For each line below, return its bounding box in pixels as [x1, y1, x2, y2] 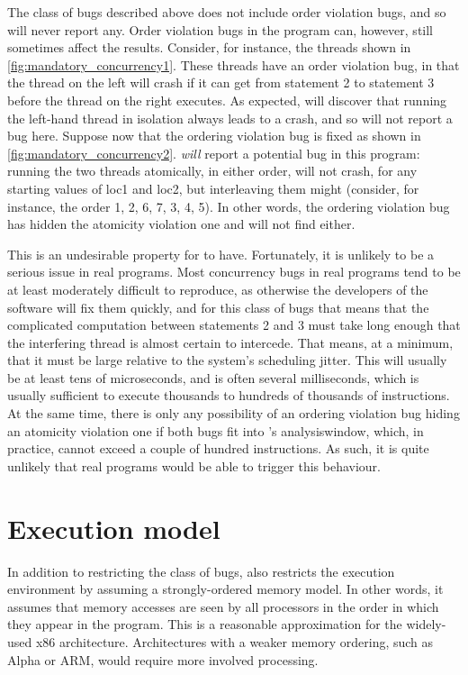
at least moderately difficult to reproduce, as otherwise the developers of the [7, 279, 428, 298]
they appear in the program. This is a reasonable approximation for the [7, 615, 402, 634]
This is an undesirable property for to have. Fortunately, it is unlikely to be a [7, 244, 435, 263]
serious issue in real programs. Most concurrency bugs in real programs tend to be [7, 262, 461, 281]
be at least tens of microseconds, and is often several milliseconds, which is [7, 368, 419, 387]
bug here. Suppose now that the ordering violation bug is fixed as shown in [7, 126, 421, 145]
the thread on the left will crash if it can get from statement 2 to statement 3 [7, 73, 435, 92]
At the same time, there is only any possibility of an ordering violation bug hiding [7, 404, 460, 423]
